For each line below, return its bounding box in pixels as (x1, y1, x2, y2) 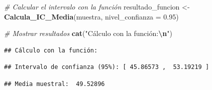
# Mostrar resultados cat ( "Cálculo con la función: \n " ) (4, 28, 172, 38)
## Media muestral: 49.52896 (4, 80, 105, 87)
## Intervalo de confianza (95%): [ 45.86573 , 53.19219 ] (4, 63, 209, 71)
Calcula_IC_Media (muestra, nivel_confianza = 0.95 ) (4, 11, 179, 21)
